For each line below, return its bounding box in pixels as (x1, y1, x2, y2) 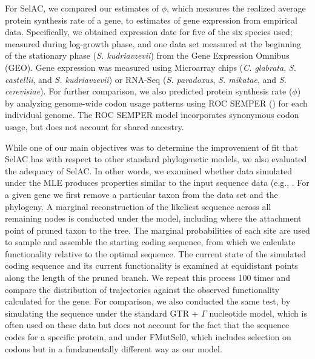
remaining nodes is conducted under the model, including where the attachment (5, 212, 302, 225)
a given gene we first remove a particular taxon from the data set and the (5, 188, 278, 200)
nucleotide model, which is (209, 306, 307, 319)
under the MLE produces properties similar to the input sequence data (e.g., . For (5, 176, 310, 189)
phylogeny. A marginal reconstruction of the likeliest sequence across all (5, 200, 271, 212)
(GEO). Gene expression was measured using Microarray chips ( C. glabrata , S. (5, 61, 296, 73)
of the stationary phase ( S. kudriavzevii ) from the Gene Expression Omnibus (5, 49, 290, 62)
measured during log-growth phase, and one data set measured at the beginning (5, 37, 301, 50)
